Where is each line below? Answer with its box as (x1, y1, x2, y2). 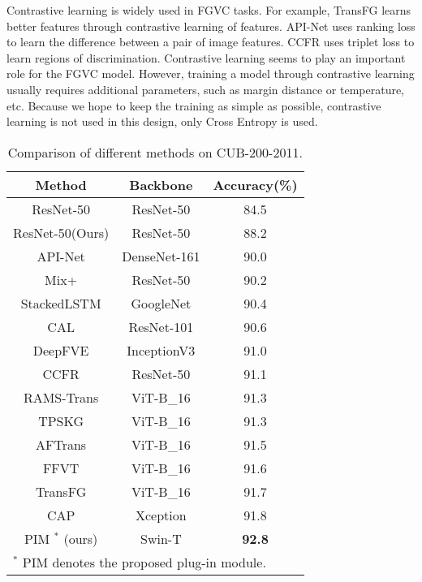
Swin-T (140, 528, 182, 548)
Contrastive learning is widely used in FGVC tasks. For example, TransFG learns (6, 2, 411, 18)
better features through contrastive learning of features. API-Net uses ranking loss (6, 17, 416, 34)
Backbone (129, 175, 193, 194)
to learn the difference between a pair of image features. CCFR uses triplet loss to (6, 33, 415, 50)
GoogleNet (131, 293, 192, 313)
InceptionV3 (127, 340, 196, 360)
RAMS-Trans (23, 387, 99, 407)
